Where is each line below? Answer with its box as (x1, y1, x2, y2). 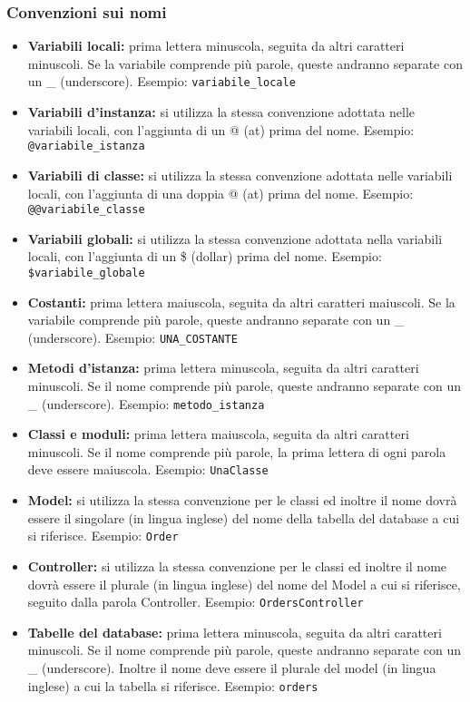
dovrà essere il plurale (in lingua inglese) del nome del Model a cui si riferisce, (27, 574, 461, 593)
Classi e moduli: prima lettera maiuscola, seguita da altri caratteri (27, 424, 409, 444)
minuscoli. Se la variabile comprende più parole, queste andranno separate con (27, 54, 463, 73)
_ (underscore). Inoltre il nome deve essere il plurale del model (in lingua (27, 658, 436, 677)
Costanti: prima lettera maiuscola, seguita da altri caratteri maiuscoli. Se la (27, 292, 455, 311)
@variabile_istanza (27, 140, 145, 153)
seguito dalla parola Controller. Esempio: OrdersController (27, 592, 364, 611)
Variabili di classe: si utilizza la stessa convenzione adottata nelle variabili (27, 165, 453, 184)
